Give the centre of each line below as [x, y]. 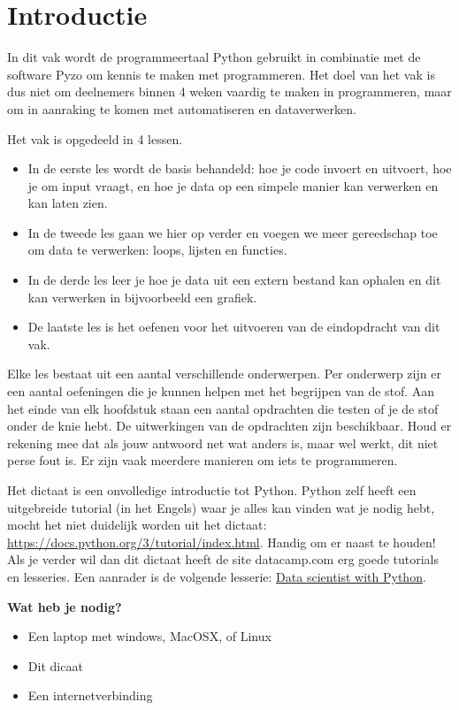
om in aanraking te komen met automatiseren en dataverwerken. [182, 108]
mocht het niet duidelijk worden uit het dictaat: [137, 525]
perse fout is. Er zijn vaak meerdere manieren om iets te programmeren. [203, 460]
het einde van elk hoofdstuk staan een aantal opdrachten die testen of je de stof [223, 408]
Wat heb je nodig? [65, 606]
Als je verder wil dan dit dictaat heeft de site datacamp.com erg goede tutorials [223, 559]
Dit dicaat [55, 665]
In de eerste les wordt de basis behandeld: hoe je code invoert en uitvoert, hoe [240, 168]
